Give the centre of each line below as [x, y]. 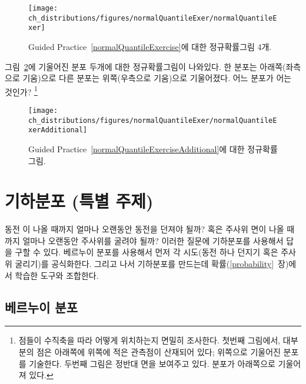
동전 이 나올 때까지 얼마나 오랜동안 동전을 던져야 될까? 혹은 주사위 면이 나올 [144, 229]
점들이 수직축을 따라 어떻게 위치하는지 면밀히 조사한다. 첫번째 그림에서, [149, 340]
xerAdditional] [58, 130]
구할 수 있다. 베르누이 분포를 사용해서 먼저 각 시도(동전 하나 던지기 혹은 [147, 252]
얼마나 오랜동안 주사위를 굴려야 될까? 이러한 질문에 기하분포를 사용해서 [153, 240]
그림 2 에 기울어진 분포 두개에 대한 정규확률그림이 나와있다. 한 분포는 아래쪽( [145, 66]
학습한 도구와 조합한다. [57, 275]
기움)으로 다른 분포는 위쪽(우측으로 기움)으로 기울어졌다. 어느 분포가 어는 [157, 78]
